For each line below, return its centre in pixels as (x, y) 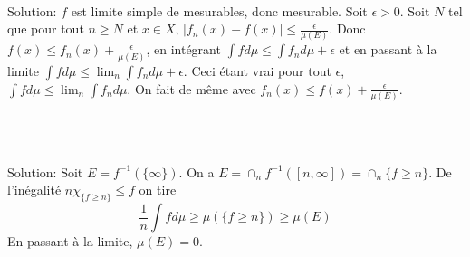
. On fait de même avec (192, 88)
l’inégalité (34, 190)
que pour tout (46, 29)
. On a (197, 171)
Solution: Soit (45, 171)
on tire (158, 190)
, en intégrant (183, 49)
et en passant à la (388, 49)
